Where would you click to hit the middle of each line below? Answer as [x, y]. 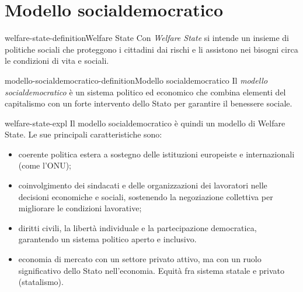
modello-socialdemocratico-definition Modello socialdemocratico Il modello [136, 80]
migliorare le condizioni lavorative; [80, 208]
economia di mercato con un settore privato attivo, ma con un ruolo [140, 259]
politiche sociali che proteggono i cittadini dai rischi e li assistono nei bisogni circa [151, 49]
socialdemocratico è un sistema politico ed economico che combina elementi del [145, 92]
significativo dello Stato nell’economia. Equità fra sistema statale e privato [151, 270]
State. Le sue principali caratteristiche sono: [83, 134]
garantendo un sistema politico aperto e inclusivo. [107, 239]
